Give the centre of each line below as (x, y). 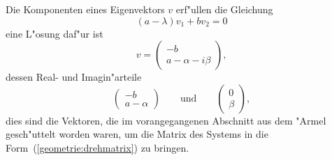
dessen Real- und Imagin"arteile (74, 77)
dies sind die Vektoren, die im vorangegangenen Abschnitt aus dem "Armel (166, 120)
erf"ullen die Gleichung (224, 9)
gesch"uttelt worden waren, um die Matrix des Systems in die (137, 134)
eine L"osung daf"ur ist (55, 33)
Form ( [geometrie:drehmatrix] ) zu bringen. (98, 147)
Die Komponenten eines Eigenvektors (85, 9)
